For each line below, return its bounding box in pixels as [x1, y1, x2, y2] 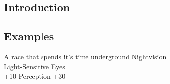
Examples [4, 28, 54, 44]
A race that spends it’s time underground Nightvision [4, 51, 167, 61]
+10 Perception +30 [4, 71, 66, 81]
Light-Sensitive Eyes [4, 61, 65, 71]
